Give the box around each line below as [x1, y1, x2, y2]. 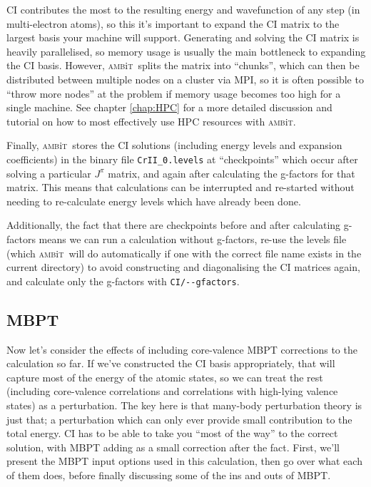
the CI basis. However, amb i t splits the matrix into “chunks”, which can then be [6, 58, 360, 73]
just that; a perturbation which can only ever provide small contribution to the [6, 411, 352, 426]
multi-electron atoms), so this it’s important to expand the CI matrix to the [6, 16, 340, 31]
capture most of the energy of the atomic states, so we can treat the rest [6, 369, 323, 384]
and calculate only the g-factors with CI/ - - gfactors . [6, 273, 240, 288]
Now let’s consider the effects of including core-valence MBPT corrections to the [6, 342, 357, 357]
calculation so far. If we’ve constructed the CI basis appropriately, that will [6, 356, 335, 371]
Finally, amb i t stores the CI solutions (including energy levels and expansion [6, 138, 342, 153]
